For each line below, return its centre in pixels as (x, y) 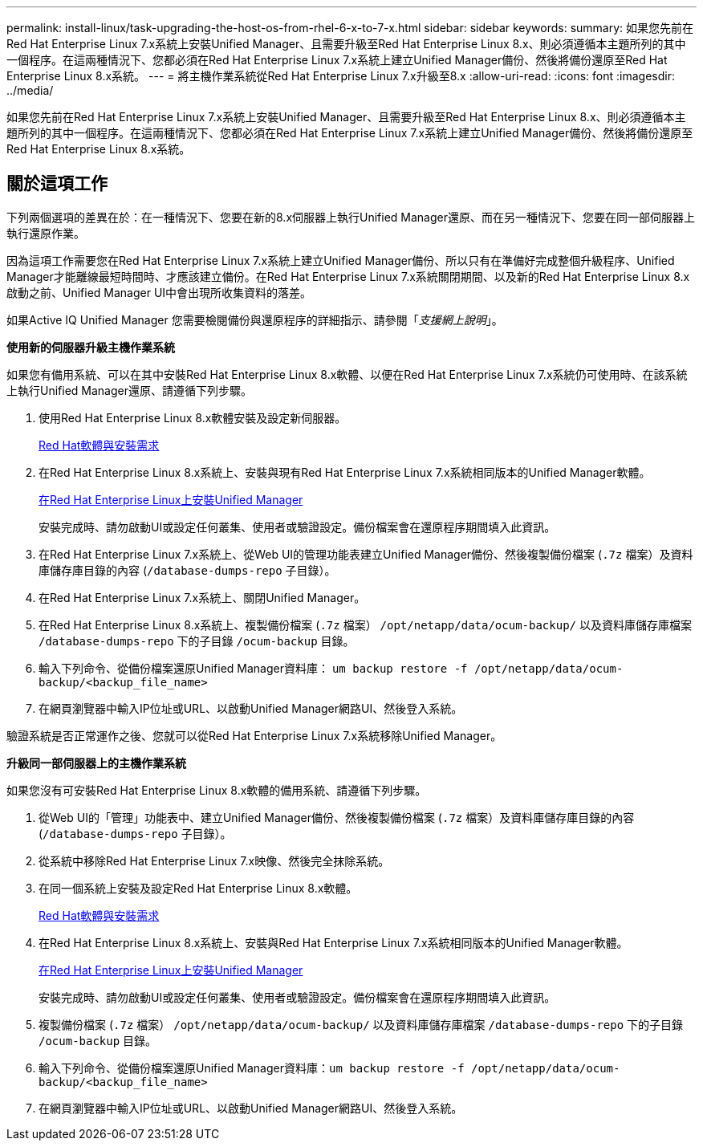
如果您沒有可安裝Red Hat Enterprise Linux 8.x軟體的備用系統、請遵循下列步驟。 (217, 790)
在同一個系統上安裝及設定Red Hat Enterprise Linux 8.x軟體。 (198, 888)
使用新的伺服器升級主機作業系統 (91, 347)
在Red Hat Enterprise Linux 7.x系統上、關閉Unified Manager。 (202, 597)
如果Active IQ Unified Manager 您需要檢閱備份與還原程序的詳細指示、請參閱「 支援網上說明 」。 (255, 319)
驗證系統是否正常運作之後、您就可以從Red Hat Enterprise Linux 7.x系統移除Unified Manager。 (254, 735)
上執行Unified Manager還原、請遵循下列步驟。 (129, 390)
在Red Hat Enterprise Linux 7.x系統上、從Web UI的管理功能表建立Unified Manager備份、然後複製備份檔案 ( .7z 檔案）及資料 (366, 554)
